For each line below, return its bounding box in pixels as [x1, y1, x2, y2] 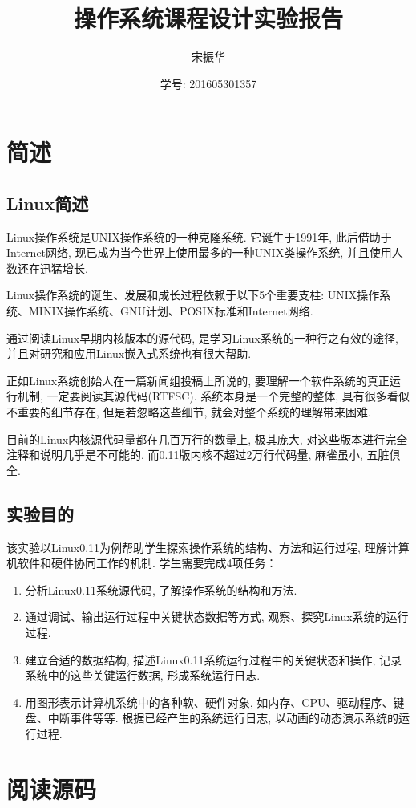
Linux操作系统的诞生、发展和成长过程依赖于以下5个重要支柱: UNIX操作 [6, 286, 380, 303]
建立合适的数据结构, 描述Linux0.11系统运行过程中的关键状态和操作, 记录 [25, 651, 402, 668]
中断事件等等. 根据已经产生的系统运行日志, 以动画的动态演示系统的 [47, 709, 398, 726]
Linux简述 [6, 190, 89, 215]
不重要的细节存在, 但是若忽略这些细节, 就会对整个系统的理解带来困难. [6, 404, 371, 420]
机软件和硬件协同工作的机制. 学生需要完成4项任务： [6, 554, 277, 571]
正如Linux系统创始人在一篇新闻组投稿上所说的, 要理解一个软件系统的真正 [6, 372, 390, 388]
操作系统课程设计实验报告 [73, 2, 343, 35]
